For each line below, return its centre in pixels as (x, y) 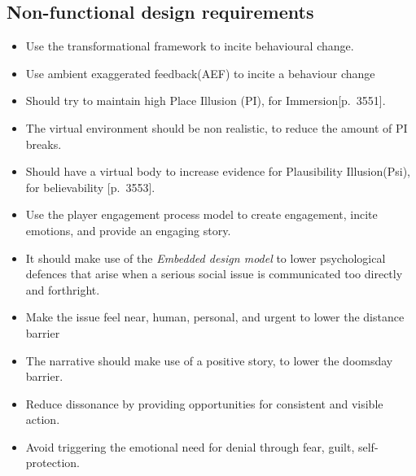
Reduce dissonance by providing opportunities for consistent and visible (204, 403)
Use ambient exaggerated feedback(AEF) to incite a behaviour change (200, 73)
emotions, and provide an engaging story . (128, 230)
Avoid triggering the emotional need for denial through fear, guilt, (190, 446)
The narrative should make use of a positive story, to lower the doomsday (209, 360)
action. (43, 419)
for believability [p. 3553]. (90, 187)
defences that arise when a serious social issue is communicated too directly (214, 274)
